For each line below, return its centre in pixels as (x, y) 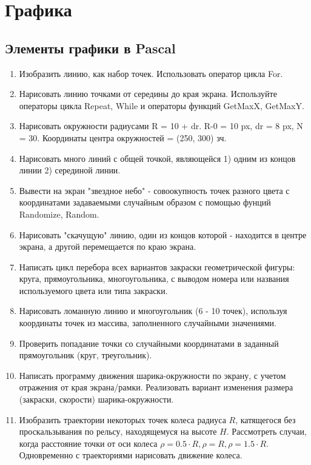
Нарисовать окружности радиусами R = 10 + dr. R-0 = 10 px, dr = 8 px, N (161, 126)
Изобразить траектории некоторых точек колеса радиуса (122, 419)
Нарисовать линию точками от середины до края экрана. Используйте (148, 94)
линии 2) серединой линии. (70, 170)
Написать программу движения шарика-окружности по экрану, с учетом (152, 375)
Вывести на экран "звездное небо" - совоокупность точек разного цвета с (154, 190)
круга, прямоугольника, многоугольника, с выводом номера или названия (154, 279)
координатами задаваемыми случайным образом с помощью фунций (145, 202)
